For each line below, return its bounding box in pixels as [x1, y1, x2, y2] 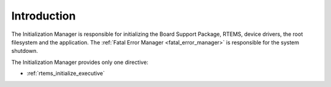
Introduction [11, 9, 76, 23]
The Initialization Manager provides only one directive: [11, 58, 148, 66]
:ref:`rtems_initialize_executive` [26, 70, 105, 77]
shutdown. [11, 47, 38, 55]
